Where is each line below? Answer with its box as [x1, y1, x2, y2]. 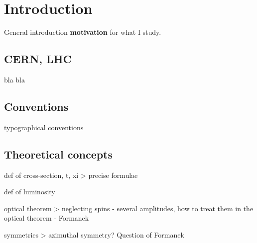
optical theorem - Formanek [4, 213, 89, 223]
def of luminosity [4, 186, 55, 197]
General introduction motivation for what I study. [4, 27, 161, 37]
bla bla [4, 74, 25, 84]
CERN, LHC [4, 51, 72, 67]
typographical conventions [4, 122, 84, 132]
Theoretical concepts [4, 146, 113, 162]
